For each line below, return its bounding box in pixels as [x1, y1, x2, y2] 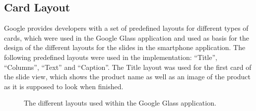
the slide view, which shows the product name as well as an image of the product [4, 71, 251, 82]
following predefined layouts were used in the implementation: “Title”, [4, 52, 217, 62]
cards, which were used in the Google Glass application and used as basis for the [4, 32, 250, 43]
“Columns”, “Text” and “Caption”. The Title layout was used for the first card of [4, 61, 252, 72]
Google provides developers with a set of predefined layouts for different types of [4, 23, 249, 33]
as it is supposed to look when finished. [4, 81, 124, 91]
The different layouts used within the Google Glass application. [24, 98, 216, 108]
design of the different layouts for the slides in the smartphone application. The [4, 42, 246, 53]
